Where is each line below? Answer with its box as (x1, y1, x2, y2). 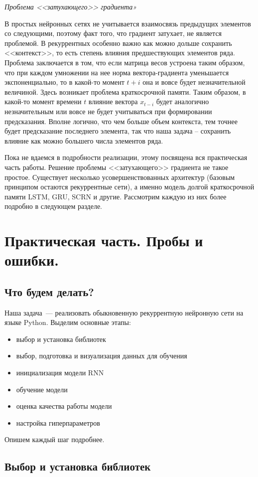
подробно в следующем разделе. (4, 201, 103, 211)
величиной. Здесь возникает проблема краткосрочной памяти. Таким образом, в (4, 86, 246, 97)
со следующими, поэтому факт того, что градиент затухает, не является (4, 28, 222, 38)
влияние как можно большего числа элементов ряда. (4, 135, 163, 146)
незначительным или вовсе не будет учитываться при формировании (4, 106, 212, 116)
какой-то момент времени (4, 96, 82, 107)
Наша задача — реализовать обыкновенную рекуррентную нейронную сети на (4, 307, 244, 318)
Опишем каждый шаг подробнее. (4, 434, 105, 445)
